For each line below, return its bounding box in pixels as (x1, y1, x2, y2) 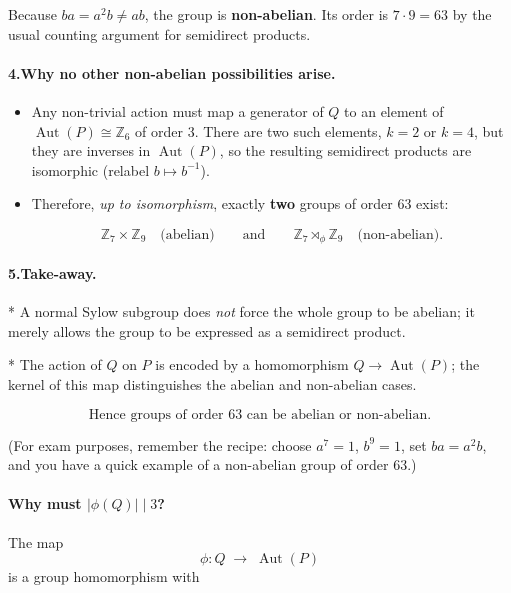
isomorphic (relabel (31, 159, 150, 180)
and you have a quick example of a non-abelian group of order (8, 454, 389, 475)
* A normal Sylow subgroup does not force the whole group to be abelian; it (8, 301, 475, 322)
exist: (416, 193, 449, 214)
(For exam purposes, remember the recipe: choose (8, 434, 312, 455)
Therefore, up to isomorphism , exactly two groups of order (31, 193, 393, 214)
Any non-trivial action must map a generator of (31, 100, 324, 121)
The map (8, 531, 64, 552)
